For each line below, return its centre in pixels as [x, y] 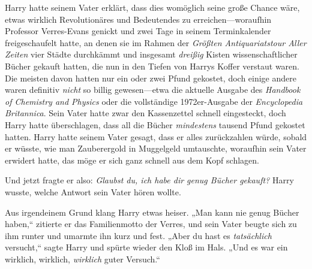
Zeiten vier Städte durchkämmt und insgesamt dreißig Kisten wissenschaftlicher [151, 54]
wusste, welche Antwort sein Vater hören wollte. [93, 191]
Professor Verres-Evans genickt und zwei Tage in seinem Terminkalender [138, 31]
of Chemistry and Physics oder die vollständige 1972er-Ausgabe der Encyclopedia [154, 101]
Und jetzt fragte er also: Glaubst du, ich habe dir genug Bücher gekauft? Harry [149, 180]
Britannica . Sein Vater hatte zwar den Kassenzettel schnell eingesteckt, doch [145, 113]
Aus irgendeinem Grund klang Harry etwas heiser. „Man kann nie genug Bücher [152, 212]
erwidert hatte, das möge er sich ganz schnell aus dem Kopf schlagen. [132, 160]
